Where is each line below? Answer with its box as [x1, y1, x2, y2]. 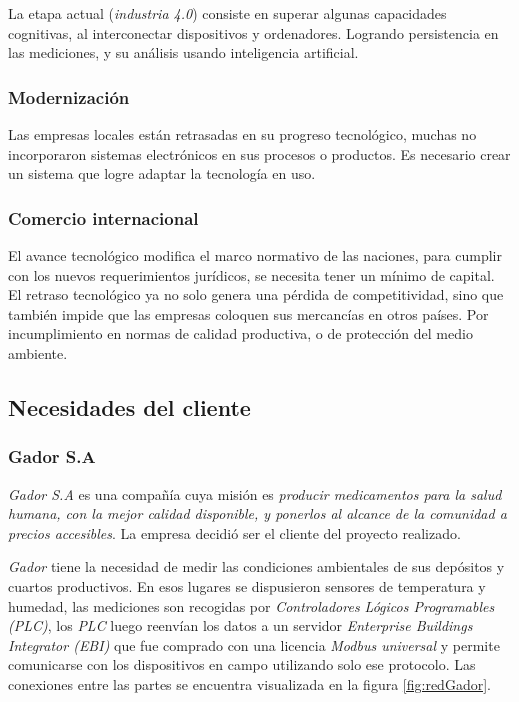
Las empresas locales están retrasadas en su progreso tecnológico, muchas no [8, 124, 477, 144]
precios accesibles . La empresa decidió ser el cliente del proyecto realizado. [8, 522, 461, 543]
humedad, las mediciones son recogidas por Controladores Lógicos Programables [8, 595, 495, 616]
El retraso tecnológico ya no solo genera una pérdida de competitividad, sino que [8, 284, 504, 305]
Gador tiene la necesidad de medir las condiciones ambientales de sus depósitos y [8, 556, 505, 577]
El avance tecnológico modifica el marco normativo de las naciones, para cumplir [8, 245, 502, 265]
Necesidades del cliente [8, 391, 251, 422]
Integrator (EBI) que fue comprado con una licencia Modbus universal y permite [8, 634, 500, 655]
